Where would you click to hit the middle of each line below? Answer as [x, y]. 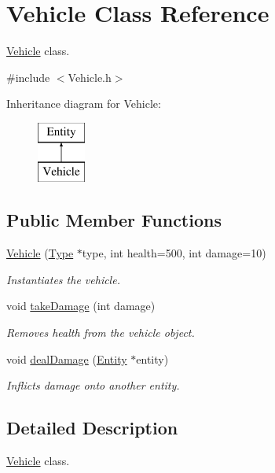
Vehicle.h [90, 77]
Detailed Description [92, 428]
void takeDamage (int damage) [81, 306]
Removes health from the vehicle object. [101, 333]
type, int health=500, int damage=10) [174, 253]
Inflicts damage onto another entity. [93, 385]
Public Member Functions [114, 220]
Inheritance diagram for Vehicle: [84, 103]
